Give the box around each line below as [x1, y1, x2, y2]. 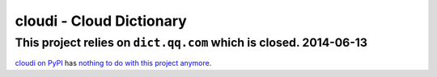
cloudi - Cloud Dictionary [15, 12, 188, 30]
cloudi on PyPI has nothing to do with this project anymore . [15, 59, 212, 68]
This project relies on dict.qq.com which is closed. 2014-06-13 [15, 35, 368, 50]
